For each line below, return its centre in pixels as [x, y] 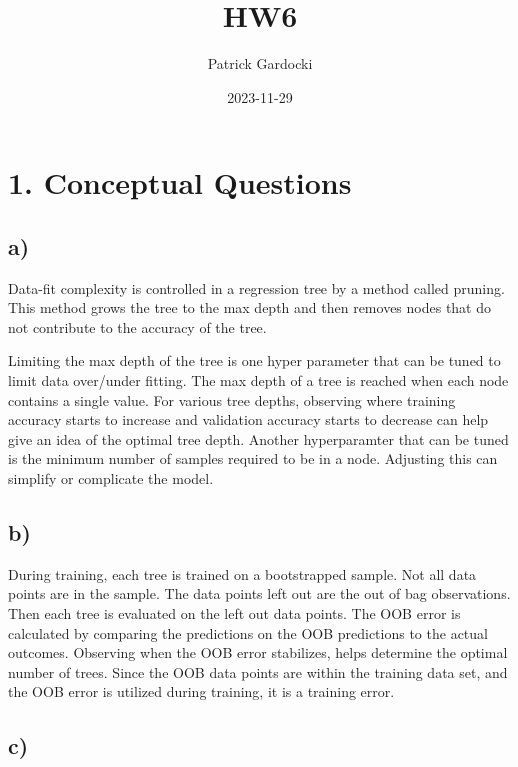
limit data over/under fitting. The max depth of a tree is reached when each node [258, 380]
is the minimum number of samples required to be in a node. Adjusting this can [253, 458]
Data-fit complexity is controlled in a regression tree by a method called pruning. [256, 287]
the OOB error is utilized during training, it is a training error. [201, 691]
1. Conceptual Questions [180, 182]
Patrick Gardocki [260, 63]
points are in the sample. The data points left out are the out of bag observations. [259, 593]
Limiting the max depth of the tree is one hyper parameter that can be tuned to [254, 360]
